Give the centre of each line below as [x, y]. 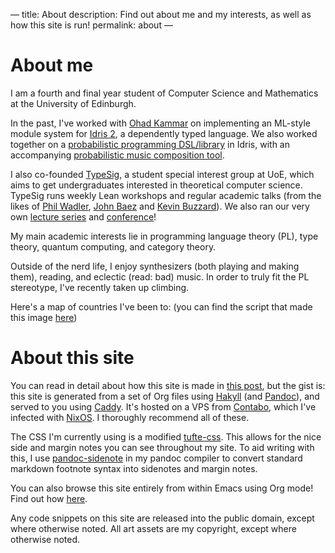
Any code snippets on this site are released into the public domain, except [162, 518]
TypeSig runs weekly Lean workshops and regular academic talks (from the [166, 195]
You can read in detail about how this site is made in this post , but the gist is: [168, 385]
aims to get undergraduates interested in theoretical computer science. [156, 185]
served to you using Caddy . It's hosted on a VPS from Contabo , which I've [163, 406]
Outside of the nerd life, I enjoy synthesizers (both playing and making [155, 266]
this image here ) [44, 317]
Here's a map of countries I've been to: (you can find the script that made [161, 306]
